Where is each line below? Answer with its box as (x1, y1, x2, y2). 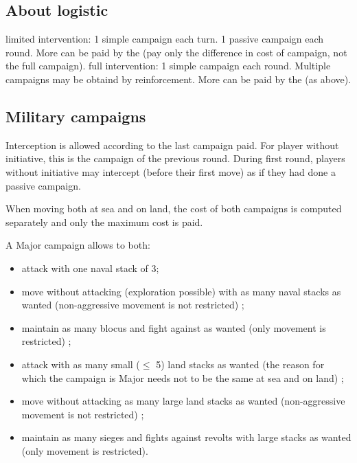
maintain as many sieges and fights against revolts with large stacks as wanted (21, 430, 352, 444)
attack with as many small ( (21, 357, 140, 371)
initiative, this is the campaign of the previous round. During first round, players (5, 151, 345, 166)
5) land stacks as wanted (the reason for (156, 357, 325, 371)
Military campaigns (5, 105, 146, 126)
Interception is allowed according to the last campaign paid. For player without (5, 137, 339, 152)
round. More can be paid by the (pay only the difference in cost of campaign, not (5, 45, 347, 59)
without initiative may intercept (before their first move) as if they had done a (5, 164, 336, 179)
